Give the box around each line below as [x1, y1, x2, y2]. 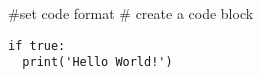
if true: [8, 38, 66, 53]
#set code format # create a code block [8, 3, 254, 23]
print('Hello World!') [22, 55, 173, 70]
